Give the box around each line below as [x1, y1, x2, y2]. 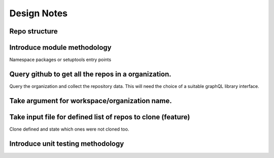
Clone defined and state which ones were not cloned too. [9, 126, 129, 132]
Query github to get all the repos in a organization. [9, 70, 172, 78]
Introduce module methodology [9, 43, 112, 52]
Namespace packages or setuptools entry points [9, 56, 112, 63]
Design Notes [9, 8, 68, 19]
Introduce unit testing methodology [9, 139, 124, 148]
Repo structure [9, 27, 58, 36]
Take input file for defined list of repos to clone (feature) [9, 112, 190, 121]
